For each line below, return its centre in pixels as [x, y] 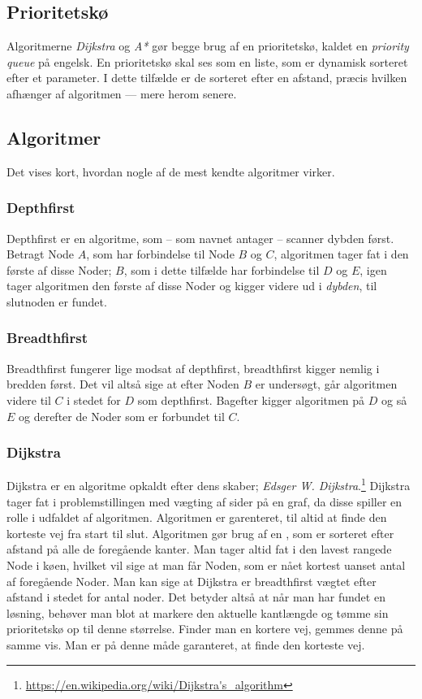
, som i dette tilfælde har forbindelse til [222, 269]
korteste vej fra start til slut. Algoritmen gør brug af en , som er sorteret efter [200, 533]
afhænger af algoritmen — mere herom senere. [122, 93]
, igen [373, 269]
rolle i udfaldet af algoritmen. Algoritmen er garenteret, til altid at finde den [197, 517]
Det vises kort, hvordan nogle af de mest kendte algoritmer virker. [171, 171]
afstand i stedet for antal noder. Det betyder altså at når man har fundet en [196, 597]
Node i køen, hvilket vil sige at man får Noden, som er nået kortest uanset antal [206, 565]
